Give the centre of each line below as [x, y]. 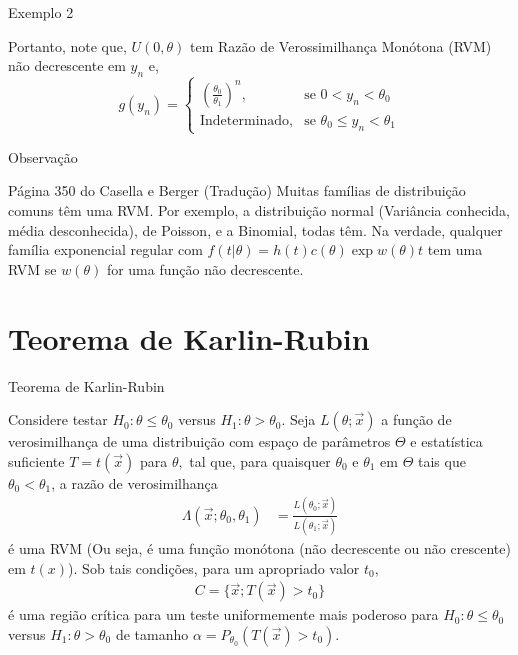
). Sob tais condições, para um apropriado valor [214, 567]
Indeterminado [244, 120]
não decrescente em [67, 65]
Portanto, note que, [67, 45]
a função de [416, 419]
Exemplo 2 [41, 12]
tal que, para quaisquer [260, 460]
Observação [43, 156]
